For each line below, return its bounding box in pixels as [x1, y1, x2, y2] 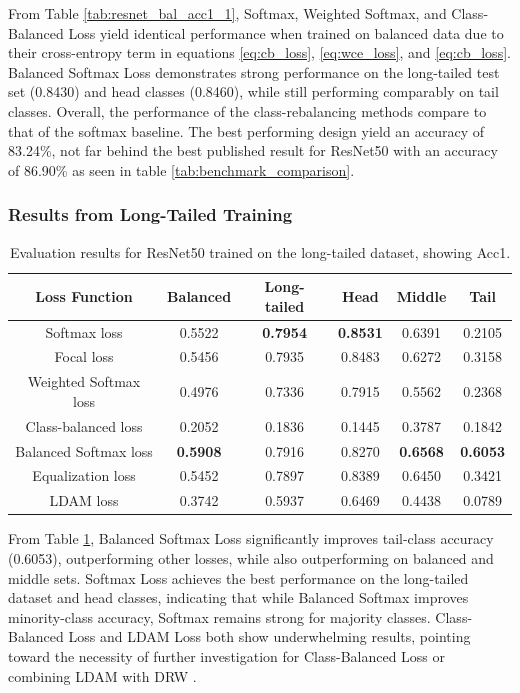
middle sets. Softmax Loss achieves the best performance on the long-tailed [8, 567, 469, 588]
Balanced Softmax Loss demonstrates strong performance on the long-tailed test [8, 61, 500, 82]
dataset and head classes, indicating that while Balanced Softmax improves [8, 587, 469, 608]
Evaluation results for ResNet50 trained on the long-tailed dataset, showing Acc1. [9, 241, 511, 262]
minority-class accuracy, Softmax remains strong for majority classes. [8, 606, 431, 627]
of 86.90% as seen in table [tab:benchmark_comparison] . [8, 159, 355, 180]
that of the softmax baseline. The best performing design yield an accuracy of [8, 120, 485, 141]
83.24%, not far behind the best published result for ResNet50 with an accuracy [8, 140, 498, 161]
